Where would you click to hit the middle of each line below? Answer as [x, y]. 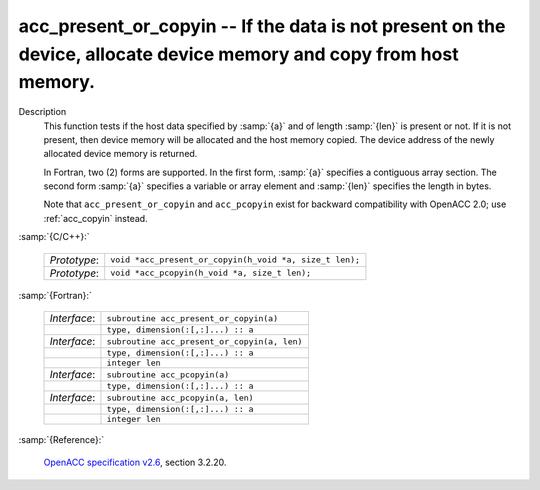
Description [42, 112]
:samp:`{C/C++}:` [54, 237]
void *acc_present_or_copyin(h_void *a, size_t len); [235, 260]
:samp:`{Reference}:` [61, 440]
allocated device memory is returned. [120, 154]
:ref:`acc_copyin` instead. [96, 218]
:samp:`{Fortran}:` [55, 295]
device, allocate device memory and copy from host [238, 54]
